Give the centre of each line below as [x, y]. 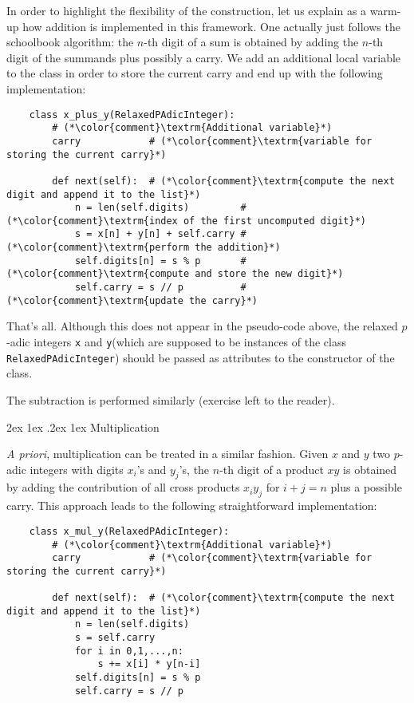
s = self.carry [115, 638]
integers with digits [77, 469]
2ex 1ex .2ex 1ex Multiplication [83, 427]
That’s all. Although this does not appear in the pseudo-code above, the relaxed [202, 326]
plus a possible [366, 487]
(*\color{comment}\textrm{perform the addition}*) [144, 248]
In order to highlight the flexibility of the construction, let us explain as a [187, 10]
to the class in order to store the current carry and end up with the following [195, 73]
